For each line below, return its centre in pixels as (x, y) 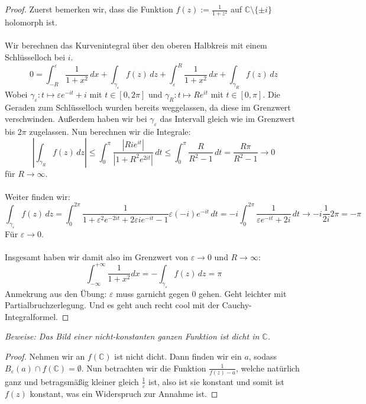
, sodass (263, 356)
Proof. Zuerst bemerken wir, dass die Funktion (89, 9)
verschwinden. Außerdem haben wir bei (76, 119)
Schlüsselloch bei (35, 56)
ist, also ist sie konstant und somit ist (216, 381)
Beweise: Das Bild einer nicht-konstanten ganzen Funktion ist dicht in (132, 336)
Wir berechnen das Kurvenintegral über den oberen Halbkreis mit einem (136, 45)
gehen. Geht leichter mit (243, 293)
